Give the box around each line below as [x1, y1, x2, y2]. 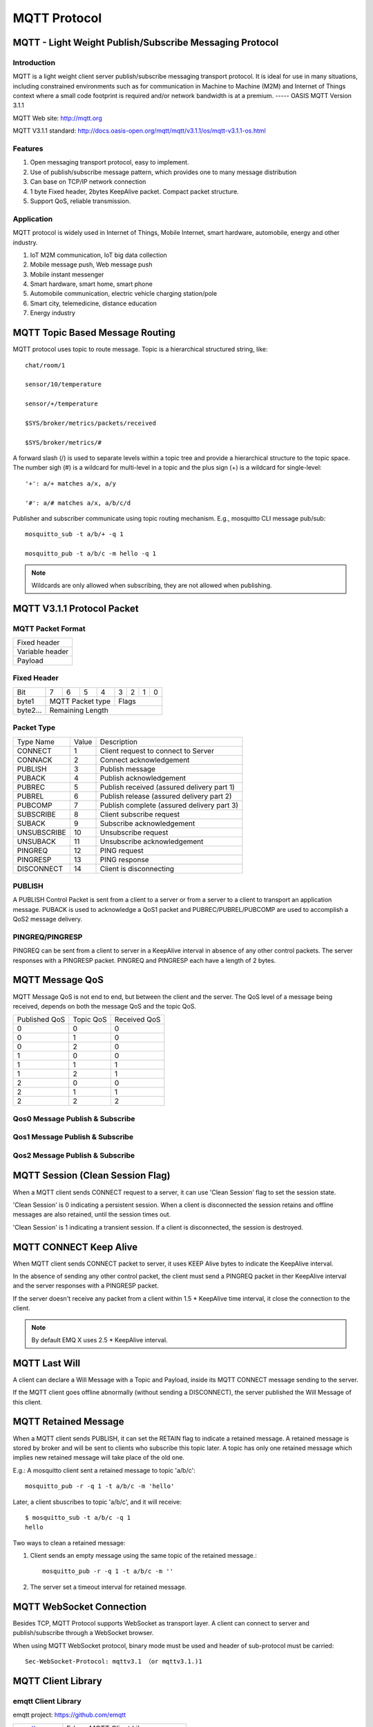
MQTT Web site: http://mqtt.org [12, 114, 103, 122]
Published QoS [17, 1015, 66, 1024]
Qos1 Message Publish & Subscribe [12, 1132, 134, 1142]
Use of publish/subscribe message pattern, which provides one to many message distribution [30, 168, 297, 176]
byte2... [17, 705, 42, 715]
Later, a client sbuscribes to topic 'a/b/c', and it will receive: [12, 1498, 182, 1506]
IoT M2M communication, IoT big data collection [30, 251, 167, 259]
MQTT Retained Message [12, 1416, 124, 1428]
